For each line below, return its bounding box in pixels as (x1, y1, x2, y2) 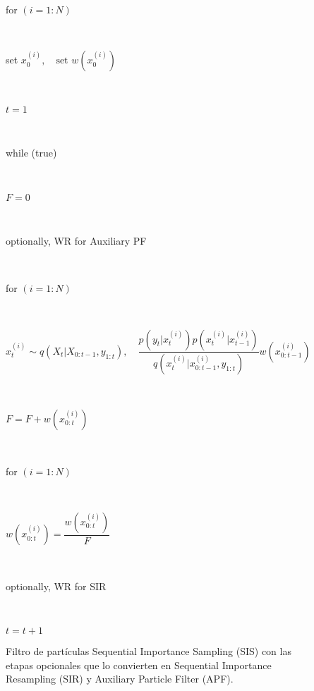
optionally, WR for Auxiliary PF (6, 233, 147, 248)
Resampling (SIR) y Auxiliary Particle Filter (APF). (6, 671, 234, 686)
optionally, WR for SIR (6, 578, 107, 593)
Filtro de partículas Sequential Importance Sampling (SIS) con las (6, 644, 291, 658)
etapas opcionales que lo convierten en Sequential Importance (6, 657, 272, 672)
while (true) (6, 145, 57, 160)
